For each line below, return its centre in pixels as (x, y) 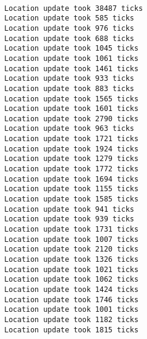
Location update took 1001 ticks (71, 310)
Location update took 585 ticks (69, 18)
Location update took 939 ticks (69, 219)
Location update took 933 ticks (69, 79)
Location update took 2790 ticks (71, 119)
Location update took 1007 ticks (71, 239)
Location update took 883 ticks (69, 88)
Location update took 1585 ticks (71, 199)
